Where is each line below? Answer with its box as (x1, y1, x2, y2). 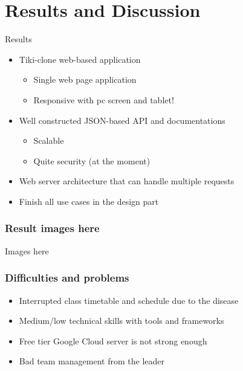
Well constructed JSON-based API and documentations (19, 114, 225, 126)
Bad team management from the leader (19, 355, 164, 367)
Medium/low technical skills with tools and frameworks (19, 314, 224, 327)
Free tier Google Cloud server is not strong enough (19, 334, 207, 347)
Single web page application (33, 73, 137, 86)
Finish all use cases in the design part (19, 195, 159, 207)
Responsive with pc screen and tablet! (33, 93, 174, 106)
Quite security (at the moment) (33, 154, 151, 167)
